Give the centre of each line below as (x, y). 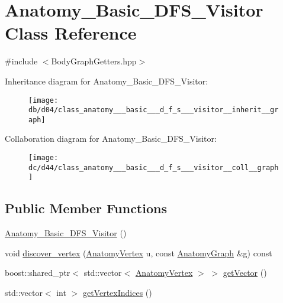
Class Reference (71, 33)
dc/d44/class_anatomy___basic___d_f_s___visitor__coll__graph (154, 167)
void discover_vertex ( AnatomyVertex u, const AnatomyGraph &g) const (139, 252)
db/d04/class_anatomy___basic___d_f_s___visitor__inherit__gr (154, 110)
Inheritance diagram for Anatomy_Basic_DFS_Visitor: (107, 81)
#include (21, 61)
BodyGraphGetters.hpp (94, 61)
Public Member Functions (86, 208)
